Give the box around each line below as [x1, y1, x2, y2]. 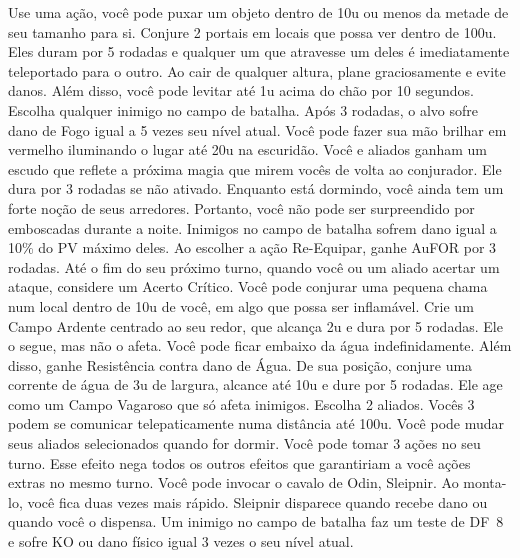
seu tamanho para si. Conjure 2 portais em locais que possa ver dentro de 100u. [8, 21, 497, 42]
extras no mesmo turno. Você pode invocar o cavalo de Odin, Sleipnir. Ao [8, 472, 459, 493]
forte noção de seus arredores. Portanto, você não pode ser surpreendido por [8, 197, 475, 218]
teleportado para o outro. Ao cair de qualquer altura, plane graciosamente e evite [8, 60, 506, 81]
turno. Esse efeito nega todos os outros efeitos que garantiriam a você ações [8, 452, 471, 473]
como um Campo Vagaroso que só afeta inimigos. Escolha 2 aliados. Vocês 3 [8, 393, 475, 414]
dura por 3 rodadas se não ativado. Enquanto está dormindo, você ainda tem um [8, 178, 504, 199]
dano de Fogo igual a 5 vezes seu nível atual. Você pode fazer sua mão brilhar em [8, 119, 507, 140]
